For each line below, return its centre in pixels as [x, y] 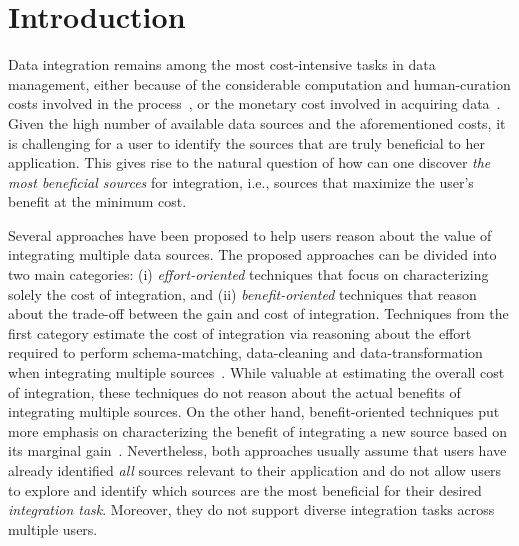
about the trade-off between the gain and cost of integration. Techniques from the [258, 313]
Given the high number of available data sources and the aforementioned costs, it [257, 122]
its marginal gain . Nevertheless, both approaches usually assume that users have [257, 450]
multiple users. [53, 528]
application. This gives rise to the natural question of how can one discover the [249, 162]
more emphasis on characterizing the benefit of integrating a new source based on [258, 430]
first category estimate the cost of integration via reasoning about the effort [240, 332]
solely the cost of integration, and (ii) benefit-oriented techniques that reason [242, 293]
